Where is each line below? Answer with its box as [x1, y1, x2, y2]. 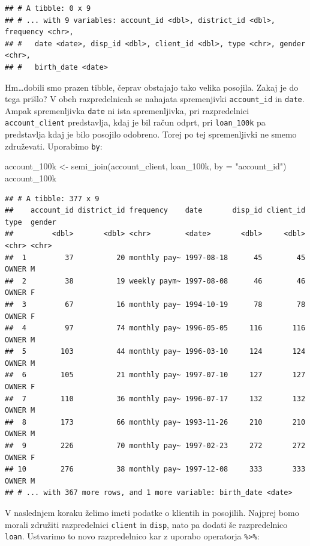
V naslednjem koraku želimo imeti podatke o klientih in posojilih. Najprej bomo [5, 506, 299, 518]
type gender [5, 217, 56, 226]
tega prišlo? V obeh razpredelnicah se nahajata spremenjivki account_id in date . [5, 93, 305, 105]
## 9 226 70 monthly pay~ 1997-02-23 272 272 [5, 441, 306, 450]
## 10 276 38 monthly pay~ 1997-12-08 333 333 [5, 465, 306, 474]
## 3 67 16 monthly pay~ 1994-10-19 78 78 [5, 300, 306, 309]
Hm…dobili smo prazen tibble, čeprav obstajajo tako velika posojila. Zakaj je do [5, 80, 299, 93]
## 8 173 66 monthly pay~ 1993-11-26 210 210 [5, 417, 306, 426]
